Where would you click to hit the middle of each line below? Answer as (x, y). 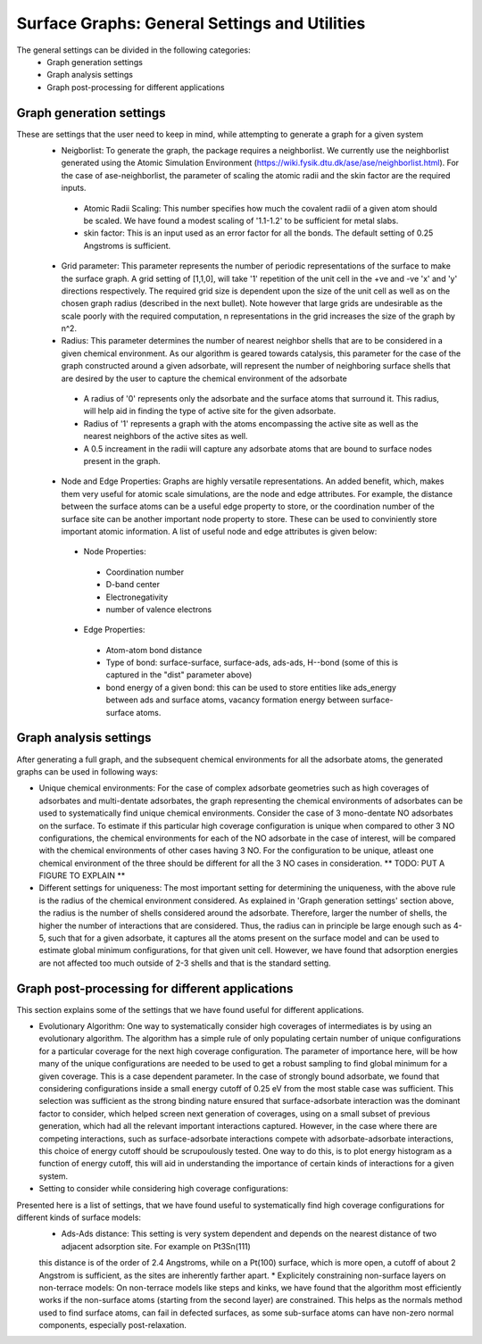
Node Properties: (115, 552)
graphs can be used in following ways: (87, 771)
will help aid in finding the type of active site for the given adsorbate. (210, 411)
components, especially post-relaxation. (113, 1325)
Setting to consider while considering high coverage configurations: (164, 1189)
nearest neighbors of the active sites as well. (166, 436)
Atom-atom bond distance (154, 650)
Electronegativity (137, 597)
